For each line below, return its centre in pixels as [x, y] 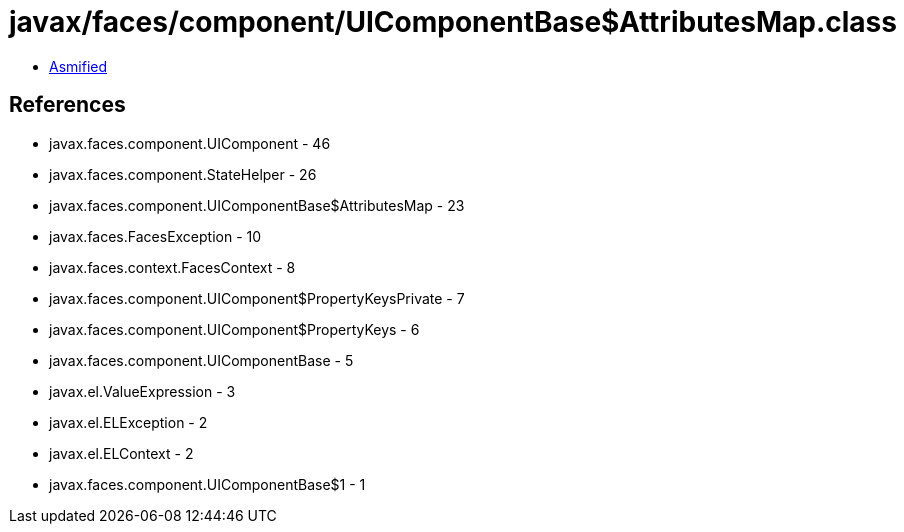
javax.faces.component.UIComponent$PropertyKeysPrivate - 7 [257, 298]
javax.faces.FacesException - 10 [155, 236]
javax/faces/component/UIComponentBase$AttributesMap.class [453, 22]
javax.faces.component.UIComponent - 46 [190, 143]
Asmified [78, 66]
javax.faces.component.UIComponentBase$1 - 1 [207, 484]
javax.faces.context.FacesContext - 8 [172, 267]
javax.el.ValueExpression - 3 [142, 391]
